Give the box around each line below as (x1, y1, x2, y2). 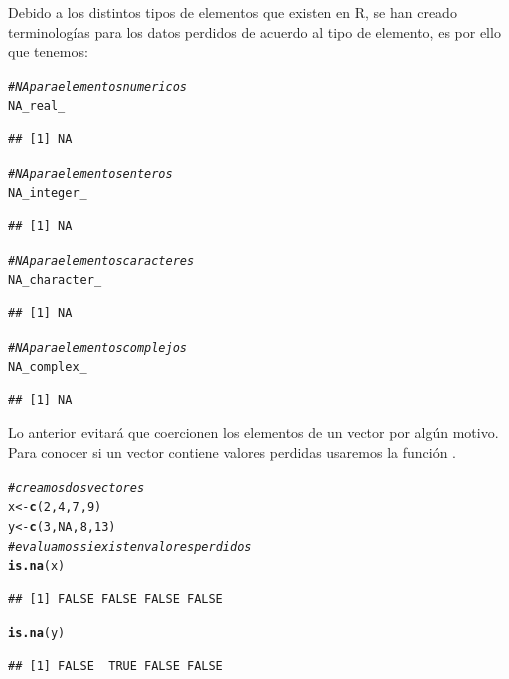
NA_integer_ (8, 186, 87, 201)
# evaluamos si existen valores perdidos (8, 539, 252, 554)
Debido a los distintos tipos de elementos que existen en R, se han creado (8, 2, 457, 22)
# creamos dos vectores (8, 480, 145, 495)
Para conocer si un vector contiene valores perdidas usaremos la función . (8, 442, 457, 462)
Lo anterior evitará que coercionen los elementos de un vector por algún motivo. (8, 422, 499, 443)
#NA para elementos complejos (8, 340, 187, 355)
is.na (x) (8, 559, 66, 574)
